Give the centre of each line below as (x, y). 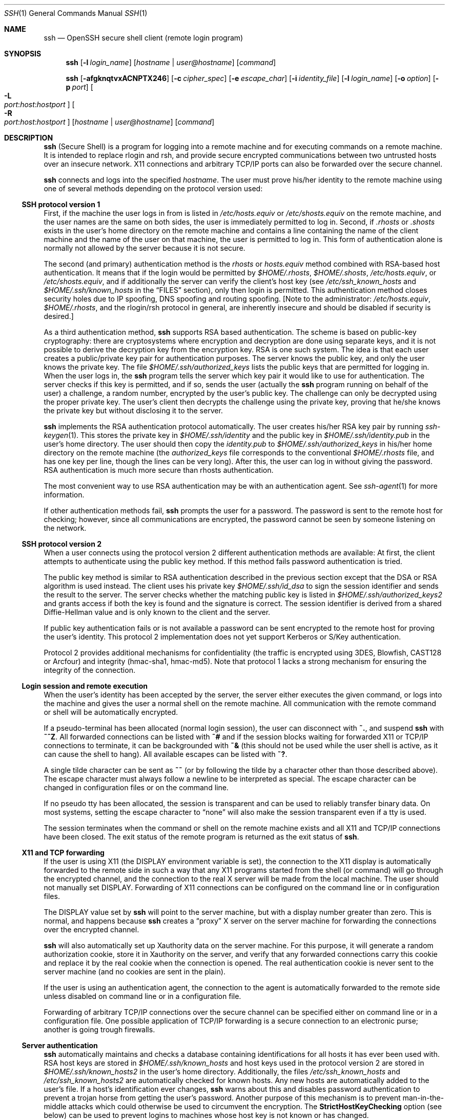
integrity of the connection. (89, 670)
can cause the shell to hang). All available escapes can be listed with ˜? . (166, 754)
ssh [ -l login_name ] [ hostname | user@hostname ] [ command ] (171, 62)
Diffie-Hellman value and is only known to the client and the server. (157, 612)
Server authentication (60, 1045)
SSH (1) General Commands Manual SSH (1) (76, 13)
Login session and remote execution (85, 686)
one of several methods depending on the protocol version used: (153, 188)
